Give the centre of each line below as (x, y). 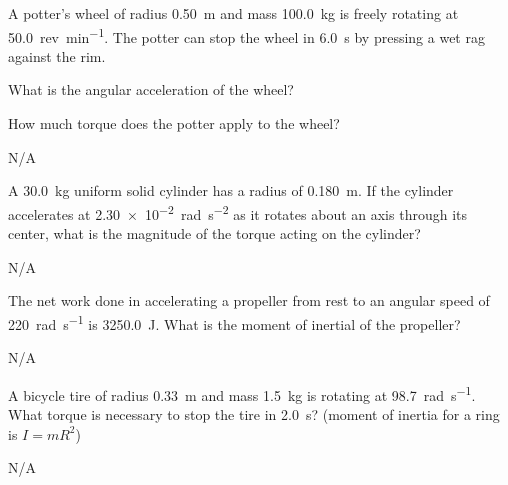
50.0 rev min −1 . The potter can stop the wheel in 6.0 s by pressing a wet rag (246, 35)
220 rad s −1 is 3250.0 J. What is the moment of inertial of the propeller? (234, 322)
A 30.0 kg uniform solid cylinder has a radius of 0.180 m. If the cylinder (231, 190)
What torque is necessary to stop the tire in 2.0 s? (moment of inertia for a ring (254, 413)
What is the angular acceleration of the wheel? (151, 89)
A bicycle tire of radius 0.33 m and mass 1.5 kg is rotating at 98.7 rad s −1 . (242, 393)
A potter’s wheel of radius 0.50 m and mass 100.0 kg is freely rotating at (233, 13)
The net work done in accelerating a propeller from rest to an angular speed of (249, 300)
